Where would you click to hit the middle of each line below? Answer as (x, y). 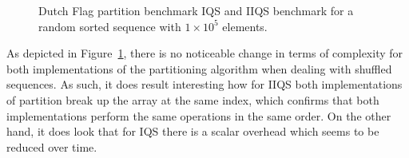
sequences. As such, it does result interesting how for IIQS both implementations (204, 84)
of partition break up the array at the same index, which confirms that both (193, 99)
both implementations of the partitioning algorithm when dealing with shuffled (199, 68)
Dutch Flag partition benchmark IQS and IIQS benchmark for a (196, 10)
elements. (245, 26)
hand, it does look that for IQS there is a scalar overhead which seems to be (193, 131)
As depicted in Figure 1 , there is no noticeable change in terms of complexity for (205, 53)
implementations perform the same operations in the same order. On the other (199, 115)
